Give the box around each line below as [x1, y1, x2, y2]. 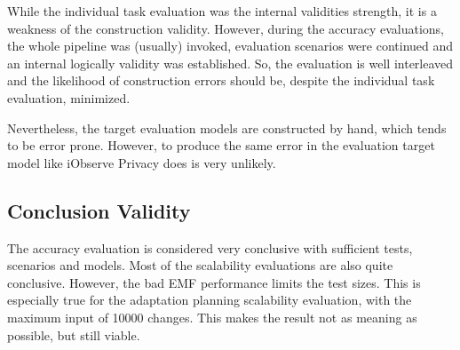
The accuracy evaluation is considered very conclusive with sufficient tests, [7, 238, 413, 257]
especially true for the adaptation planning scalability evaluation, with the [7, 290, 412, 309]
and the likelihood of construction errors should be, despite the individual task [7, 71, 435, 90]
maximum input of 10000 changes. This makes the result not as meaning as [7, 307, 417, 326]
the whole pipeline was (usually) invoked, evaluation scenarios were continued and [7, 36, 454, 55]
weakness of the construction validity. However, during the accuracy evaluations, [7, 19, 445, 37]
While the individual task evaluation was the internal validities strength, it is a [7, 2, 437, 20]
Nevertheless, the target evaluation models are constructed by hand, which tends [7, 118, 447, 137]
